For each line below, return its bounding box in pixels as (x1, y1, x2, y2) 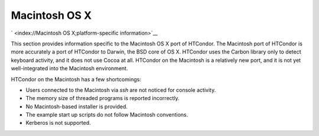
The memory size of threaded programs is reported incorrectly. (25, 95, 180, 102)
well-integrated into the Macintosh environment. (11, 65, 128, 72)
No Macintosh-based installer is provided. (25, 103, 128, 110)
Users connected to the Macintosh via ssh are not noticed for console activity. (25, 86, 216, 94)
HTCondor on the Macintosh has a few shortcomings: (11, 75, 141, 82)
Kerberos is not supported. (25, 120, 91, 127)
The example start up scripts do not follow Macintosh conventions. (25, 111, 188, 118)
